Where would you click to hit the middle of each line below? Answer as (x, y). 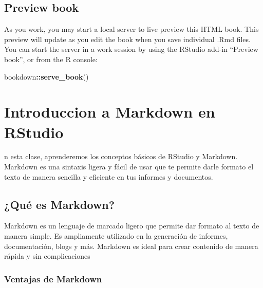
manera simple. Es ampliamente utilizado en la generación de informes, (116, 236)
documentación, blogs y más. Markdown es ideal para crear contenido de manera (131, 246)
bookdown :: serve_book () (46, 76)
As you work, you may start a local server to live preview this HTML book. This (131, 29)
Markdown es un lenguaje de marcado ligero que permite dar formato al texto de (132, 226)
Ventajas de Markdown (53, 279)
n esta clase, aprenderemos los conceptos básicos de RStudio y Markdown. (121, 156)
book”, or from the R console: (51, 59)
